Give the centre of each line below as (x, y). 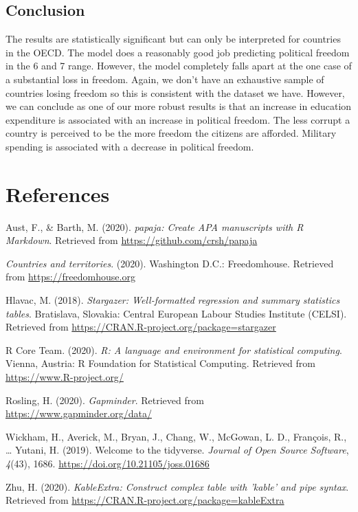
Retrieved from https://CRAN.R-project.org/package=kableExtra (145, 500)
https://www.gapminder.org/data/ (79, 413)
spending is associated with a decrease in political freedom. (130, 146)
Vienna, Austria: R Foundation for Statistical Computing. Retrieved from (160, 363)
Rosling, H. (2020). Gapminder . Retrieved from (105, 400)
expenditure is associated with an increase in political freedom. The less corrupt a (178, 119)
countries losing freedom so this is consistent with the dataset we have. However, (175, 92)
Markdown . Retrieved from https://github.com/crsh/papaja (132, 240)
